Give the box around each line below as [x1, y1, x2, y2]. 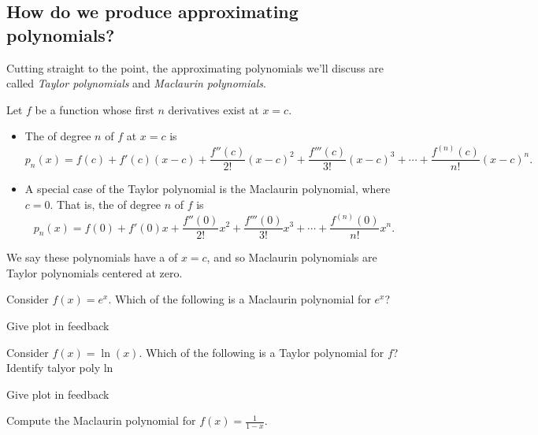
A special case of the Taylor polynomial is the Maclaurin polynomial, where [24, 180, 391, 197]
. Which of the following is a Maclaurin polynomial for [108, 291, 371, 307]
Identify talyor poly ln [6, 359, 113, 376]
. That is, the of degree [50, 196, 161, 213]
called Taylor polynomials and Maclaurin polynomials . [6, 75, 266, 91]
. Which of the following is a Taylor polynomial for [139, 344, 384, 360]
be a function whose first [35, 101, 154, 117]
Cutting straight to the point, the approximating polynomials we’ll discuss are [6, 59, 384, 76]
